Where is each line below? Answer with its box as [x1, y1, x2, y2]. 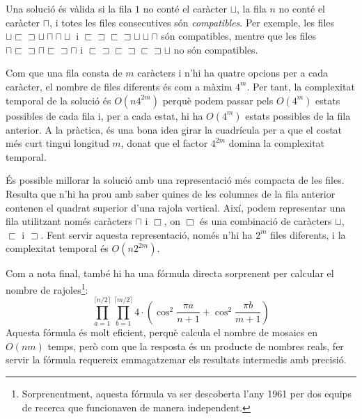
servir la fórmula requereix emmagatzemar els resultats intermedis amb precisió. [6, 352, 347, 367]
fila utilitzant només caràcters [6, 214, 132, 228]
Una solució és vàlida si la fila [6, 1, 132, 15]
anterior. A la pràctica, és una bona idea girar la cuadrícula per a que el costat [6, 122, 343, 136]
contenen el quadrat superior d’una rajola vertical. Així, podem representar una [6, 200, 346, 214]
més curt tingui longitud [6, 136, 109, 150]
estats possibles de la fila [245, 108, 351, 122]
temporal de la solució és [6, 93, 111, 107]
